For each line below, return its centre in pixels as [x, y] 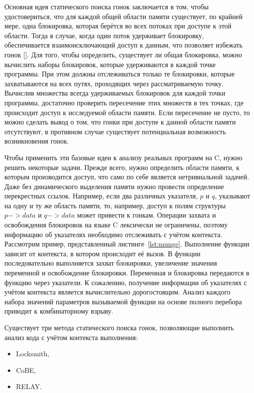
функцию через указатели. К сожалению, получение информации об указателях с [126, 282]
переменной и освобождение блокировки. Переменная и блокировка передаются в [127, 273]
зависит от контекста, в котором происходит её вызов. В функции [102, 253]
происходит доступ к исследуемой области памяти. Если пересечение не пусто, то [127, 112]
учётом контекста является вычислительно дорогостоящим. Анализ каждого [117, 292]
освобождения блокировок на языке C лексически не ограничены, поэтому [116, 225]
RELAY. [29, 386]
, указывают [232, 196]
